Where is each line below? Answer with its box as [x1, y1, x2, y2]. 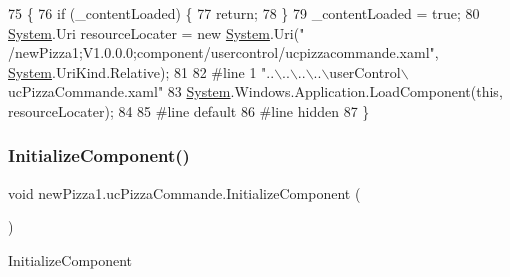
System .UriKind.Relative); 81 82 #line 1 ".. [8, 61, 275, 82]
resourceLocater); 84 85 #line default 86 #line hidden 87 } [8, 100, 370, 121]
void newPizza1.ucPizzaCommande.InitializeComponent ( [8, 182, 361, 203]
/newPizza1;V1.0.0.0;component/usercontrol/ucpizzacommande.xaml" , [8, 42, 439, 63]
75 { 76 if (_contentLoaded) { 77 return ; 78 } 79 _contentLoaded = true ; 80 [8, 3, 480, 23]
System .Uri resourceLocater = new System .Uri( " [8, 22, 305, 43]
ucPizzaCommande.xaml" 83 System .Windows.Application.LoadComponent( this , [8, 81, 503, 102]
